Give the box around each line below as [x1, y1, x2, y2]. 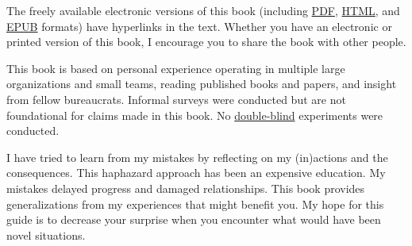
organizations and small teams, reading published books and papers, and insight [6, 75, 397, 92]
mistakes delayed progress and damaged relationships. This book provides [6, 179, 365, 196]
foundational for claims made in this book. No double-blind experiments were [6, 106, 383, 123]
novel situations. [6, 226, 86, 243]
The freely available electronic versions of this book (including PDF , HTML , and [6, 2, 400, 18]
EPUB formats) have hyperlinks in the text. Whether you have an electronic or [6, 17, 392, 34]
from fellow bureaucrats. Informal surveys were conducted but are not [6, 90, 346, 107]
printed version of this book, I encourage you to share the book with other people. [6, 33, 406, 50]
